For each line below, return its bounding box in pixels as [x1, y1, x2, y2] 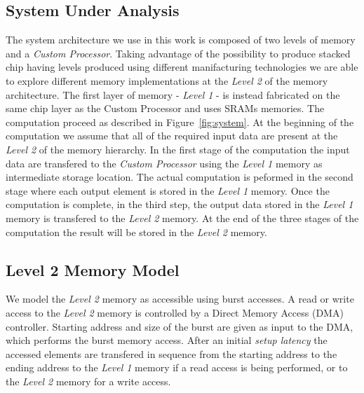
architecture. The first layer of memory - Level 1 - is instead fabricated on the [6, 87, 340, 102]
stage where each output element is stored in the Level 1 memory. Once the [6, 183, 330, 198]
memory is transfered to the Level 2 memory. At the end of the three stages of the [6, 210, 359, 225]
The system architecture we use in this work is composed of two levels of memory [6, 32, 356, 47]
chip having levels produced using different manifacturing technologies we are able [6, 60, 358, 74]
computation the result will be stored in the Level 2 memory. [6, 224, 267, 239]
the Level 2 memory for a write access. [6, 373, 171, 388]
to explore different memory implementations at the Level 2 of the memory [6, 73, 328, 88]
